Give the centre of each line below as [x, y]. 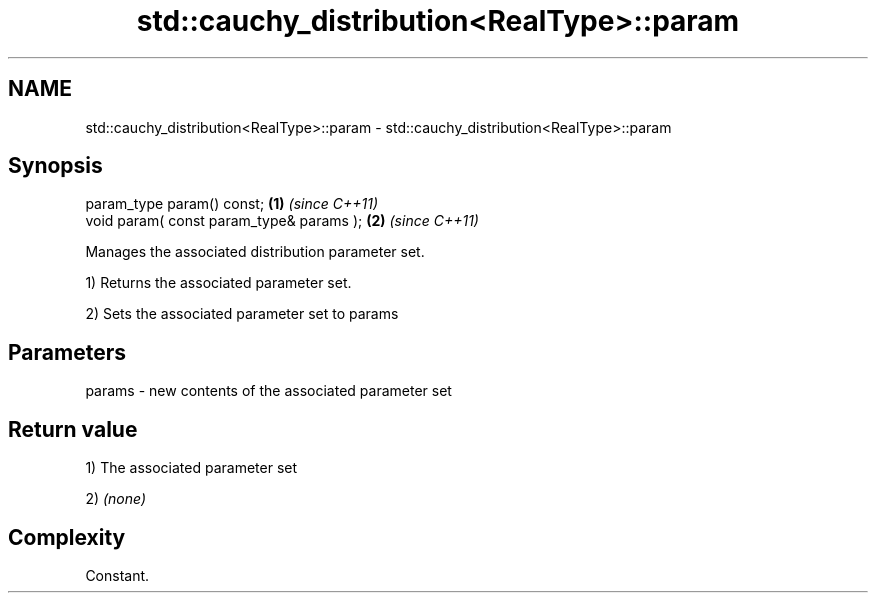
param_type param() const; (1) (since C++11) [232, 204]
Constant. [117, 575]
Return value [73, 429]
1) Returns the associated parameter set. [218, 283]
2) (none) [116, 499]
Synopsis [55, 166]
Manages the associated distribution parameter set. [255, 252]
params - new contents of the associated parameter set [268, 391]
